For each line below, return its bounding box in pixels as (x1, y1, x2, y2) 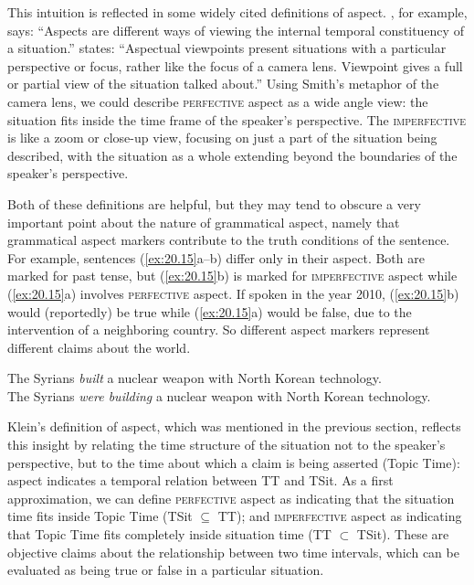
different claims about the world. (7, 337, 191, 356)
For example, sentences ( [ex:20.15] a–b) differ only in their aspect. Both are (7, 248, 425, 267)
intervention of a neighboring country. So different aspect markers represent (7, 320, 430, 339)
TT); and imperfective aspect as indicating (217, 506, 462, 526)
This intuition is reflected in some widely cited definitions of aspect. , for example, (7, 3, 468, 21)
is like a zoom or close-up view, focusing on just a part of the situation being (7, 128, 437, 147)
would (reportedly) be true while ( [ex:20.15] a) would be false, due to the (7, 302, 412, 321)
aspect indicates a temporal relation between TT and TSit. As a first (7, 471, 394, 490)
